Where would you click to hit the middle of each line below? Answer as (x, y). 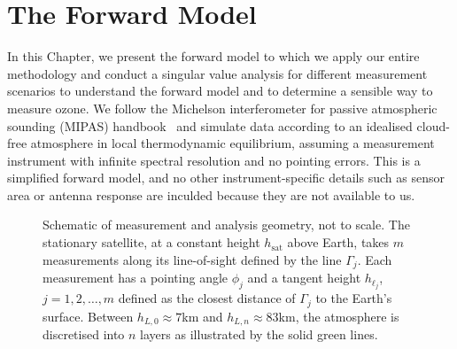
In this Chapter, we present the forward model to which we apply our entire (213, 56)
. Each (375, 259)
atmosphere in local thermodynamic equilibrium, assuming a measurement (232, 143)
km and (202, 316)
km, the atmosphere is (339, 316)
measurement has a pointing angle (136, 278)
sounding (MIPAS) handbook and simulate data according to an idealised (210, 125)
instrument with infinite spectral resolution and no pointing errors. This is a (214, 160)
